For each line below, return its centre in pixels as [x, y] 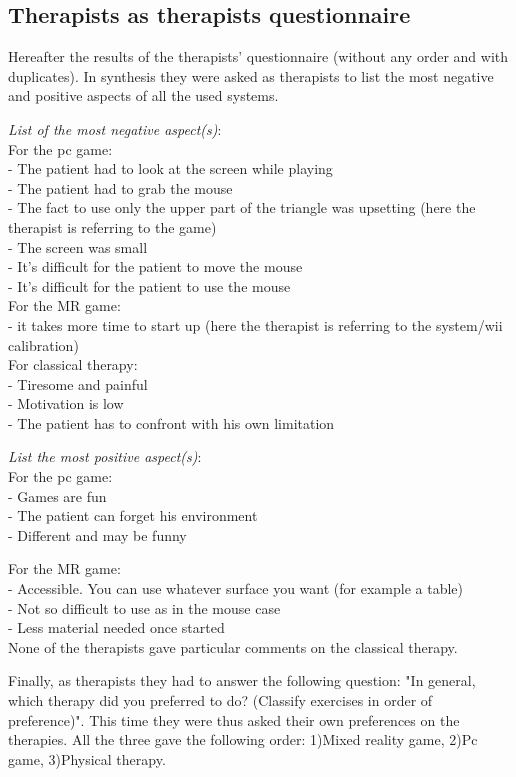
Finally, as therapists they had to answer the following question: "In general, [242, 680]
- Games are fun [57, 495]
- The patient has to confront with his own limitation [171, 422]
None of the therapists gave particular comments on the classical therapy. [233, 646]
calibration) [43, 344]
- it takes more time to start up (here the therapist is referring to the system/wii [255, 324]
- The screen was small [78, 246]
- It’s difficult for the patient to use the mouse [149, 285]
